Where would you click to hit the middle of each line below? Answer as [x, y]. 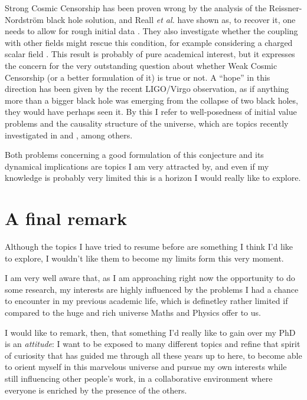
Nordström [24, 19]
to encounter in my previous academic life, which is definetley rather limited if [146, 301]
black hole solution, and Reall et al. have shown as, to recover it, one [171, 19]
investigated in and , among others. [69, 135]
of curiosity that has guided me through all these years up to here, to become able [153, 355]
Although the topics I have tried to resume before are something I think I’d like [149, 247]
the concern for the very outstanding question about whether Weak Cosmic [141, 65]
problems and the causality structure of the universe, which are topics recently [147, 123]
